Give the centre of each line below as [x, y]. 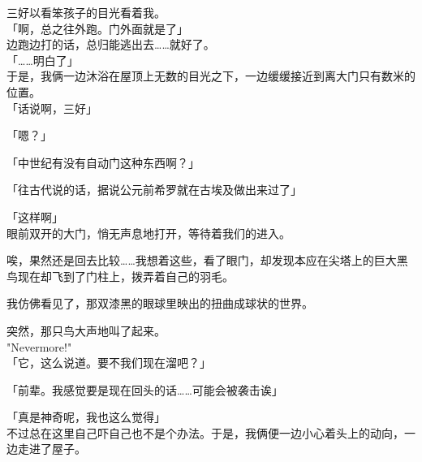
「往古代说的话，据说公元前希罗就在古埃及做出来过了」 [154, 190]
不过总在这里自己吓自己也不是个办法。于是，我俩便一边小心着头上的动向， [205, 432]
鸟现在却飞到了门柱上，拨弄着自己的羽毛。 [120, 276]
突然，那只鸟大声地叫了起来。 [86, 330]
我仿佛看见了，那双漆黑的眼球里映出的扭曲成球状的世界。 [160, 303]
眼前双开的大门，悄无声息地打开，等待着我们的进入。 [149, 233]
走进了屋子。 [52, 449]
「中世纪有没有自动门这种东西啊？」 [103, 162]
